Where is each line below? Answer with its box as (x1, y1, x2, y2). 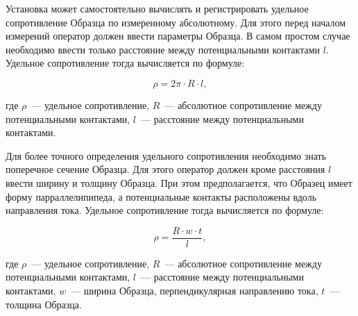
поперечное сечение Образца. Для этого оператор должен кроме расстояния (6, 162, 325, 176)
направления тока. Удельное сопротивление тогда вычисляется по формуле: (6, 203, 324, 217)
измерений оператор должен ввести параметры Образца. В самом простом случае (6, 28, 350, 43)
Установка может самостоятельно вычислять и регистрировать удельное (6, 1, 309, 15)
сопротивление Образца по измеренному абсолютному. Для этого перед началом (6, 15, 346, 29)
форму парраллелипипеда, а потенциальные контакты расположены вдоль (6, 189, 317, 203)
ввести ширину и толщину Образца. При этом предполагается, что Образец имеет (6, 175, 352, 190)
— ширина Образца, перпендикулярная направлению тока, (71, 283, 318, 297)
